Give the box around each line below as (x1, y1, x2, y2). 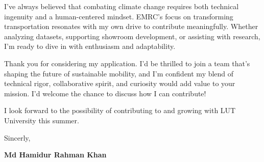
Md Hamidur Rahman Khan (4, 149, 107, 160)
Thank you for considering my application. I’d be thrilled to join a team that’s (4, 58, 250, 68)
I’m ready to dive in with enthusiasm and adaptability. (4, 41, 176, 51)
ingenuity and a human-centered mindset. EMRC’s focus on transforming (4, 11, 233, 21)
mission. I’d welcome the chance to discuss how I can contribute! (4, 88, 206, 98)
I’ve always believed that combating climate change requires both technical (4, 1, 239, 11)
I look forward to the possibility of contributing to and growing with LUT (4, 105, 236, 116)
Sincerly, (4, 132, 31, 143)
